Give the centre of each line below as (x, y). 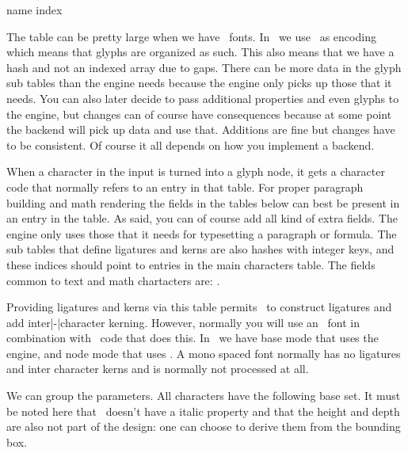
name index (34, 10)
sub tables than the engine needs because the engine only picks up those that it (199, 83)
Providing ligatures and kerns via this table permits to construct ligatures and (199, 307)
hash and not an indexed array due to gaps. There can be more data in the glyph (204, 67)
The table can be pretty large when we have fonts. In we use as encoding (191, 36)
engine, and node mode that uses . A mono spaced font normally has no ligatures (204, 353)
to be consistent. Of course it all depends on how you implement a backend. (191, 145)
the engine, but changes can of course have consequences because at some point (199, 114)
